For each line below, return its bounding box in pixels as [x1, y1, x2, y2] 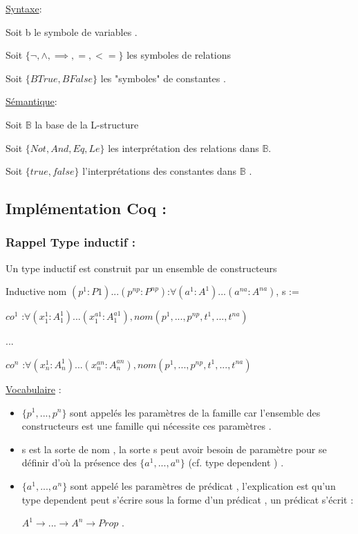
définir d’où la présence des [21, 455, 137, 470]
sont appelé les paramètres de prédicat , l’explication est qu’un [70, 478, 336, 493]
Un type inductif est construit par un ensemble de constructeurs [6, 260, 277, 275]
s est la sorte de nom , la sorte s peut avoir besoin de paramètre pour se [21, 441, 327, 456]
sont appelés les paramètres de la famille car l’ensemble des [70, 405, 321, 419]
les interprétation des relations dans [108, 140, 259, 155]
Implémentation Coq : [6, 198, 167, 219]
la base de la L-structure [35, 117, 139, 131]
